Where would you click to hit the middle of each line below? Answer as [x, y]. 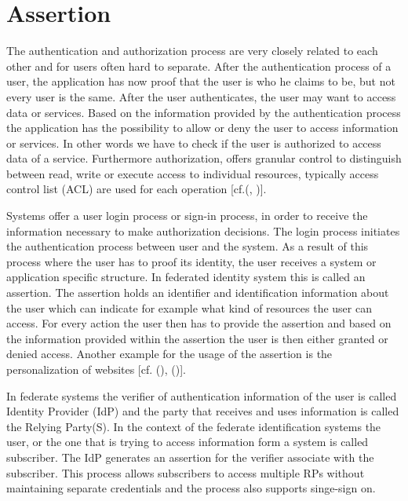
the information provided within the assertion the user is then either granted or [197, 338]
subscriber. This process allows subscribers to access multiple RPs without [186, 472]
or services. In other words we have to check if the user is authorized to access [194, 143]
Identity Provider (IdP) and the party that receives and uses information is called [203, 411]
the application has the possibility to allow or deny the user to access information [202, 128]
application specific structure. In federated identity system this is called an [186, 277]
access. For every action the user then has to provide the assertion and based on [199, 323]
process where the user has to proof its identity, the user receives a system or [191, 261]
